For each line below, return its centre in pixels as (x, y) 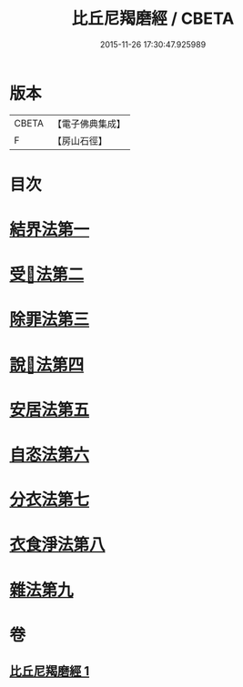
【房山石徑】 (80, 140)
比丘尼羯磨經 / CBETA (153, 19)
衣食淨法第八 (58, 545)
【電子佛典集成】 (89, 124)
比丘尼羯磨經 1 (50, 671)
